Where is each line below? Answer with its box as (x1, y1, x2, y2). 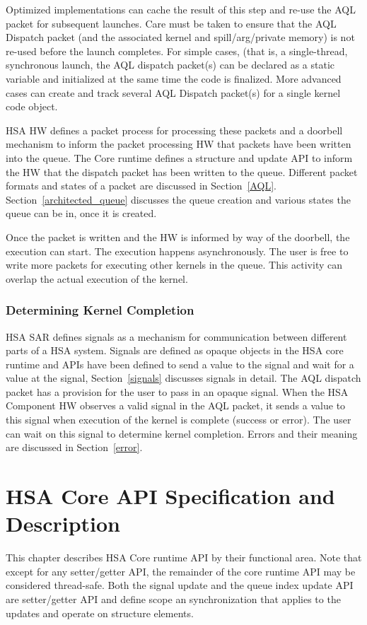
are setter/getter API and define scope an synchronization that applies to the (6, 591, 341, 606)
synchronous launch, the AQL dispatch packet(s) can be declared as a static (6, 57, 335, 72)
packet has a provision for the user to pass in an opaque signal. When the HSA (6, 384, 349, 399)
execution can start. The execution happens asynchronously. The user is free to (6, 243, 349, 258)
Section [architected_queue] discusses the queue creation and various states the (6, 192, 351, 206)
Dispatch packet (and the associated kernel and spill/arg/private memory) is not (6, 30, 355, 45)
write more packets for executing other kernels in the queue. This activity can (6, 257, 342, 272)
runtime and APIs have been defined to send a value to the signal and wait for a (6, 356, 354, 371)
